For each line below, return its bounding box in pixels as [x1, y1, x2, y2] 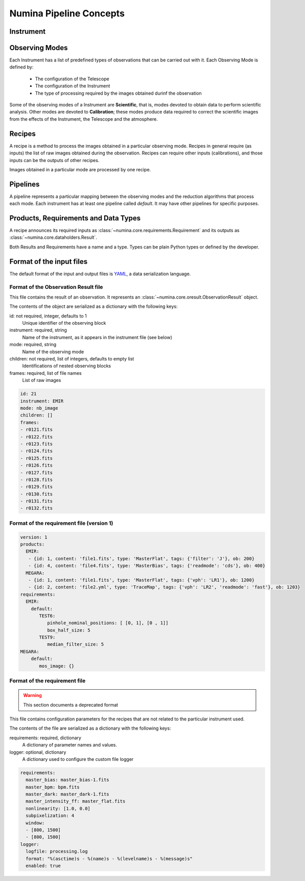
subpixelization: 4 [26, 813, 75, 819]
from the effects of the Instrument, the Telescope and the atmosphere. [9, 116, 158, 122]
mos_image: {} [39, 663, 75, 669]
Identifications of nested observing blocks [22, 363, 111, 369]
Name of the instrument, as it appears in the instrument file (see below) [22, 334, 173, 340]
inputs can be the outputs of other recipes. [9, 157, 100, 163]
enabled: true [26, 863, 61, 869]
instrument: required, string [9, 327, 67, 333]
